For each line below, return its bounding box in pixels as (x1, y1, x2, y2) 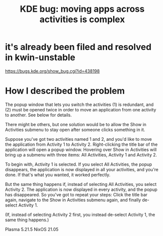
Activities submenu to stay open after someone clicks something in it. (5, 127, 145, 132)
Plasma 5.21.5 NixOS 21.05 (5, 226, 59, 232)
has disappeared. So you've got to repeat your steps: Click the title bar (5, 191, 148, 197)
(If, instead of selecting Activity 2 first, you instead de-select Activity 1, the (5, 211, 155, 217)
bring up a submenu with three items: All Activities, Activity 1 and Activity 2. (5, 152, 158, 157)
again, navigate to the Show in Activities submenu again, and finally (5, 197, 141, 203)
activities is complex (39, 14, 125, 25)
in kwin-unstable (5, 52, 75, 63)
